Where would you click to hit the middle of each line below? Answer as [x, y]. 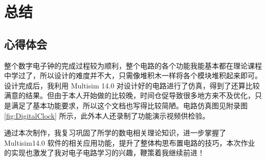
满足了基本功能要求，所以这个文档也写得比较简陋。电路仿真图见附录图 [129, 105]
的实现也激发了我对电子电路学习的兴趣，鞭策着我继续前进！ [104, 153]
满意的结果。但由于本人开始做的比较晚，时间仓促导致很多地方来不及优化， [129, 95]
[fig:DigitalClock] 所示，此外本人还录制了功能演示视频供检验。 [107, 115]
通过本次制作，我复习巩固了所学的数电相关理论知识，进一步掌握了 [115, 133]
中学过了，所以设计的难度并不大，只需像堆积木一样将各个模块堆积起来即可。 [133, 75]
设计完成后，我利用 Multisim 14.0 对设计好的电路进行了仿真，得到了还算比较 [132, 85]
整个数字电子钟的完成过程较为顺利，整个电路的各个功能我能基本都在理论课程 [133, 65]
